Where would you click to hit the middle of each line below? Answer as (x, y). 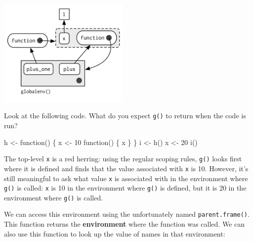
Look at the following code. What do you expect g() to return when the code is (125, 116)
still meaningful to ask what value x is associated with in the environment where (126, 178)
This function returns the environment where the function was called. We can (124, 224)
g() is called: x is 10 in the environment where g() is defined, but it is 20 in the (125, 188)
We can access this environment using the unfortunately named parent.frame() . (127, 214)
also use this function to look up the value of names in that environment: (115, 233)
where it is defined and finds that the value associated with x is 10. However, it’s (126, 168)
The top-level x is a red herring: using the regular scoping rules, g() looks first (123, 159)
